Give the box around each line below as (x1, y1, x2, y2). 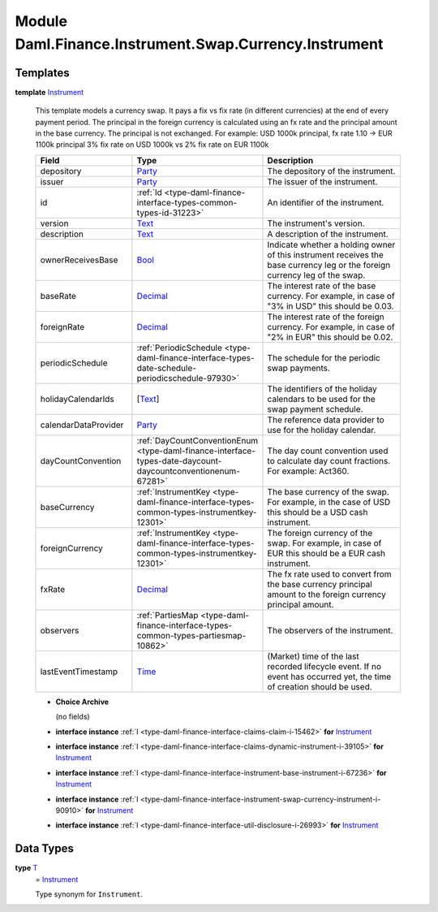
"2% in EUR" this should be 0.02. (267, 331, 393, 343)
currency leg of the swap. (267, 269, 366, 280)
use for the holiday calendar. (267, 424, 376, 435)
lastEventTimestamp (40, 666, 118, 677)
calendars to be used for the (267, 393, 376, 404)
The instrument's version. (267, 218, 365, 229)
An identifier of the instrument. (267, 197, 384, 208)
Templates (15, 66, 70, 80)
